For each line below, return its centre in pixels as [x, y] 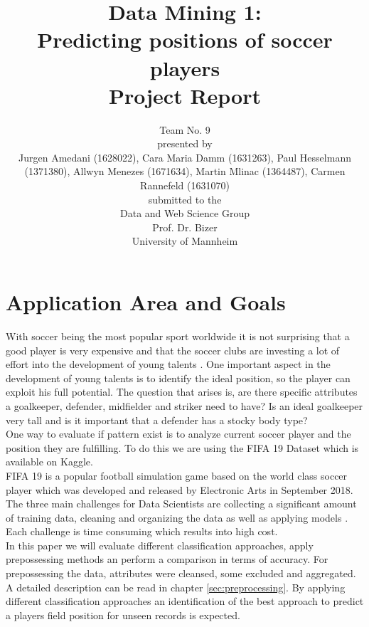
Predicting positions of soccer [185, 39]
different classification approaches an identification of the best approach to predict [185, 601]
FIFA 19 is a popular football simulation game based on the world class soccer [177, 475]
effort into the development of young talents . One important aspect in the [168, 364]
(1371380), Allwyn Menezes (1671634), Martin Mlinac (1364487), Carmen [185, 171]
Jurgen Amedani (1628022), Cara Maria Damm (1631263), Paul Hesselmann [185, 157]
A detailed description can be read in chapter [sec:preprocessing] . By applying [176, 587]
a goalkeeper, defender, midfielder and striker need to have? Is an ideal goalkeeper [184, 405]
